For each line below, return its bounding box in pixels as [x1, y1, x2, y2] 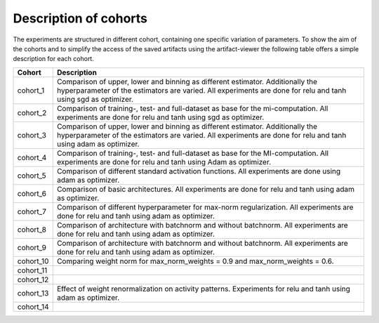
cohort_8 [17, 225, 47, 235]
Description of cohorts [13, 11, 147, 26]
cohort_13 [17, 288, 49, 298]
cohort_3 [17, 130, 47, 140]
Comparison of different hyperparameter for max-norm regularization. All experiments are [56, 202, 354, 212]
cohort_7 [17, 206, 47, 216]
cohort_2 [17, 107, 47, 117]
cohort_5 [17, 171, 47, 180]
